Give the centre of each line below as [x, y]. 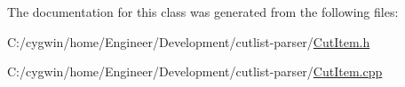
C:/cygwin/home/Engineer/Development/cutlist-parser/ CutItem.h [189, 41]
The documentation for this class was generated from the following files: [203, 12]
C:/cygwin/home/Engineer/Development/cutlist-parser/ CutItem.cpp [195, 71]
